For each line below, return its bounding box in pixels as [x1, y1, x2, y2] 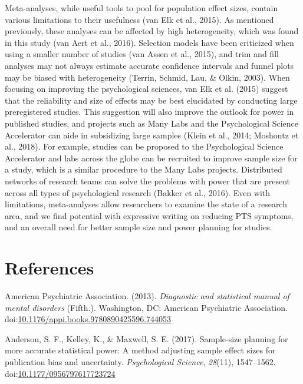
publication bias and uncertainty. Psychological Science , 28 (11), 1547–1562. [5, 355, 276, 368]
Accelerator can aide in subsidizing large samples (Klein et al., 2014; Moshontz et [5, 128, 299, 141]
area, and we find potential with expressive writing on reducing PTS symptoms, [5, 209, 294, 221]
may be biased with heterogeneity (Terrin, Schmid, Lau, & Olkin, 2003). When [5, 71, 290, 83]
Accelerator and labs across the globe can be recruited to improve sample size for [5, 151, 298, 164]
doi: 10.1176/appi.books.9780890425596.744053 [5, 313, 172, 325]
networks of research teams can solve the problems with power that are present [5, 174, 291, 187]
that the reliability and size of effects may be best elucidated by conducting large [5, 94, 298, 106]
